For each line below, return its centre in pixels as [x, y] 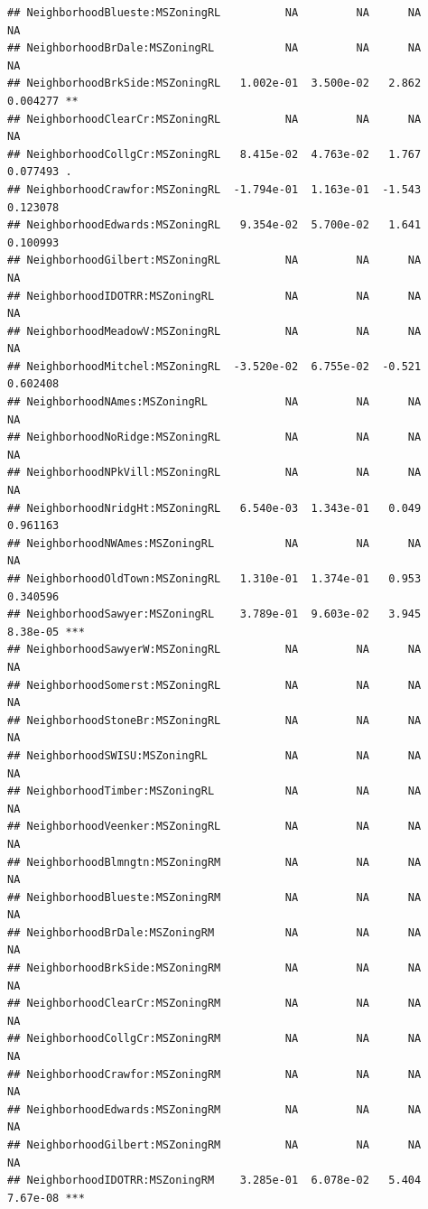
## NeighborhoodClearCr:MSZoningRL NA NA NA [214, 119]
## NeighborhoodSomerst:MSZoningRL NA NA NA [214, 685]
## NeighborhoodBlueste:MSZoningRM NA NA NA [214, 897]
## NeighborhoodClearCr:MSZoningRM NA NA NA [214, 1004]
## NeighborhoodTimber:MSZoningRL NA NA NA [214, 791]
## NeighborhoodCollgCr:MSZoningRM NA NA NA [214, 1039]
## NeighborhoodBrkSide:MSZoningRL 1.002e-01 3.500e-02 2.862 [214, 84]
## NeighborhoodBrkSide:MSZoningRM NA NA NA [214, 968]
